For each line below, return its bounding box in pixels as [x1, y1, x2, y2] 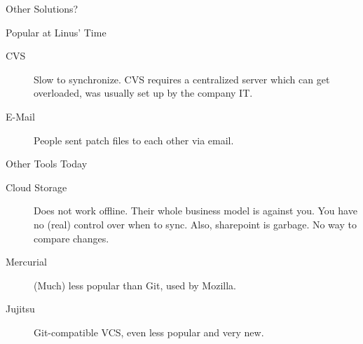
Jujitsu [6, 301, 35, 316]
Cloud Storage [6, 179, 67, 194]
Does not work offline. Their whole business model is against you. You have [34, 203, 357, 218]
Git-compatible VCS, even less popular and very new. [34, 324, 264, 339]
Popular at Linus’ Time [6, 25, 107, 39]
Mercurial [6, 254, 47, 269]
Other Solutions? [6, 1, 78, 15]
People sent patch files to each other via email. [34, 132, 234, 147]
